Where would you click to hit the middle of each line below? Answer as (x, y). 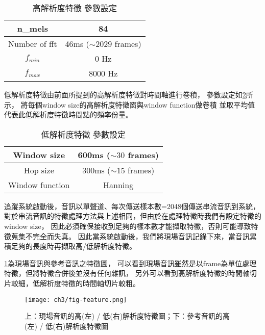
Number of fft (33, 44)
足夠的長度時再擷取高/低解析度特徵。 (74, 246)
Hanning (118, 185)
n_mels (32, 28)
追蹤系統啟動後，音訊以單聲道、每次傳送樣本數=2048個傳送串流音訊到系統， (132, 206)
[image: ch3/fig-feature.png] (76, 300)
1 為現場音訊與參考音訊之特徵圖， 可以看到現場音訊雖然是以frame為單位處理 (130, 263)
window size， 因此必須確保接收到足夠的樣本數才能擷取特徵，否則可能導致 (128, 226)
